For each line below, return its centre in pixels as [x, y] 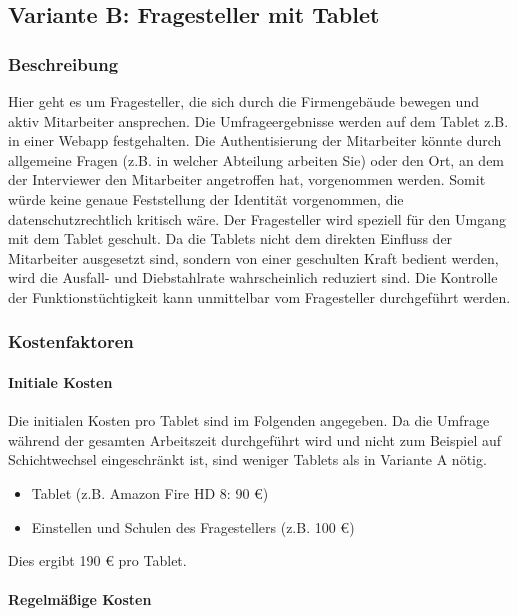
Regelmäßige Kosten [80, 599]
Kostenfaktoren [71, 341]
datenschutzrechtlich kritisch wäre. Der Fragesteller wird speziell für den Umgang [257, 218]
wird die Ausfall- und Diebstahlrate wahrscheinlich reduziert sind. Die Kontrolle [253, 277]
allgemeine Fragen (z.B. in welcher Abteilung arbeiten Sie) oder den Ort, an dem [256, 159]
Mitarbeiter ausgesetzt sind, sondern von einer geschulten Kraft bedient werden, [253, 257]
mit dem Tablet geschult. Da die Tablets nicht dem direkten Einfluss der [230, 238]
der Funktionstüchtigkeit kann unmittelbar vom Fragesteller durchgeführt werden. [259, 296]
